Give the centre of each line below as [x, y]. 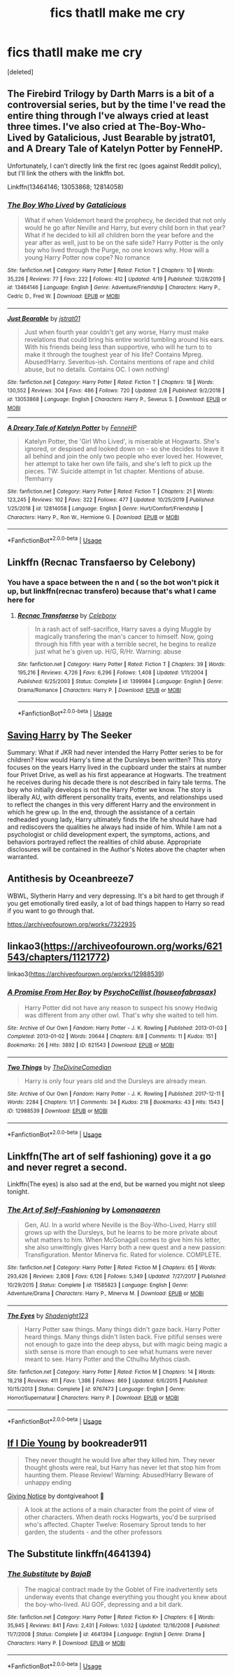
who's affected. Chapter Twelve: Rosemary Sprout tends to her [115, 1525]
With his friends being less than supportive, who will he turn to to [118, 347]
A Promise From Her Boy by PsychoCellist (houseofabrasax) [112, 993]
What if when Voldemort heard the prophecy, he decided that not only [125, 220]
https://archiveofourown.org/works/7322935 [72, 924]
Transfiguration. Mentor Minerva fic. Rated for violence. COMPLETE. [123, 1255]
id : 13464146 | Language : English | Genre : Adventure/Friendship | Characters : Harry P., [114, 288]
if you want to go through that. [51, 910]
